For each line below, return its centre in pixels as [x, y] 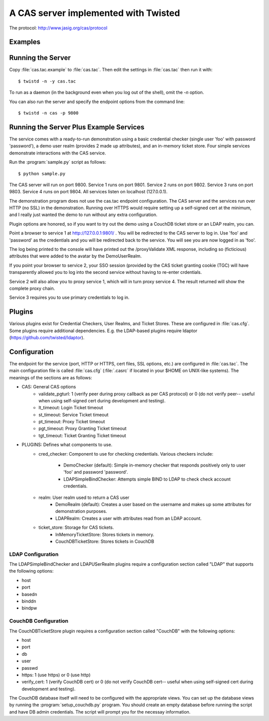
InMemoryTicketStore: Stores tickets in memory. [105, 534]
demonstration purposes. [81, 511]
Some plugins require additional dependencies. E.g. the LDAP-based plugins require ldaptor [103, 331]
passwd [30, 668]
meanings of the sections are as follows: [51, 377]
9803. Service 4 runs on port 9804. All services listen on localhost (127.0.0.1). [88, 192]
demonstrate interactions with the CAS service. [58, 153]
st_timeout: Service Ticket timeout [74, 415]
